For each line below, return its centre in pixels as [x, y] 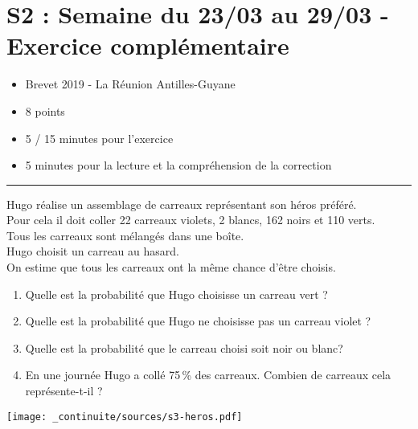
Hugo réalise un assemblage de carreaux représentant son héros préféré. [182, 204]
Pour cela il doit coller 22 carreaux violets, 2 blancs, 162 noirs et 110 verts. [191, 220]
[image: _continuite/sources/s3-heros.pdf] [125, 417]
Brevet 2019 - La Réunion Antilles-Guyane [130, 84]
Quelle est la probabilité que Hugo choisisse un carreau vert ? [176, 294]
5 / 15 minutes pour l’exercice [99, 138]
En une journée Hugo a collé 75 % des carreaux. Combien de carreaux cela [208, 375]
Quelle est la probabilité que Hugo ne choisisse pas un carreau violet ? [198, 321]
